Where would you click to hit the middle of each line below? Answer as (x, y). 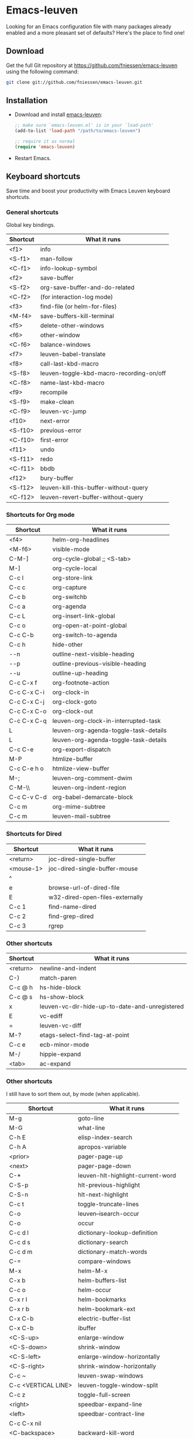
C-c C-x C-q (28, 721)
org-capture (70, 587)
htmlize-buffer (73, 759)
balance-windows (65, 345)
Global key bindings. (31, 225)
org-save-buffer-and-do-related (87, 287)
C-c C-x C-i (27, 692)
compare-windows (104, 1261)
